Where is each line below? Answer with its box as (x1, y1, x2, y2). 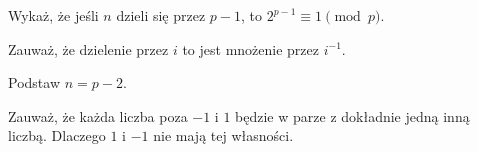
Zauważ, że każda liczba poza (8, 105, 188, 126)
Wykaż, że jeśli (8, 5, 99, 25)
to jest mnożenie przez (182, 38, 319, 59)
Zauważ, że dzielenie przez (8, 38, 169, 59)
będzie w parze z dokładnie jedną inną (235, 105, 470, 126)
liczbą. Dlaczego (8, 125, 106, 146)
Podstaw (8, 72, 60, 93)
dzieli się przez (116, 5, 206, 25)
